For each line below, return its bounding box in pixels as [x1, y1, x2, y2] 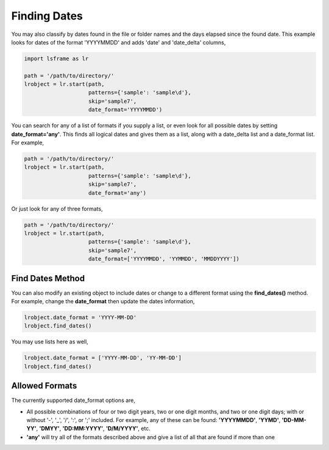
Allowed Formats [11, 381, 77, 391]
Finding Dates [11, 9, 83, 23]
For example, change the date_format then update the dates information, [11, 298, 195, 304]
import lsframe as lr [24, 55, 89, 62]
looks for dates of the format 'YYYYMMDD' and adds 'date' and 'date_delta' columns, [11, 38, 226, 46]
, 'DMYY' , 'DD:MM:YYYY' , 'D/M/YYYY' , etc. [36, 425, 150, 432]
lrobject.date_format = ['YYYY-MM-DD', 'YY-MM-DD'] [24, 354, 182, 362]
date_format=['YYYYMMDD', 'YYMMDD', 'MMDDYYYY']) [88, 256, 240, 262]
